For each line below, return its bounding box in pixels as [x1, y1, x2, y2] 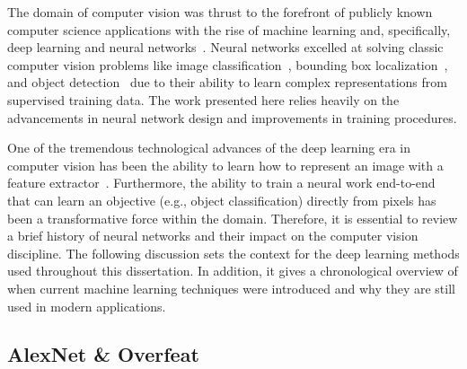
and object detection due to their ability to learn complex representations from [7, 73, 447, 92]
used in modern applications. [7, 296, 166, 315]
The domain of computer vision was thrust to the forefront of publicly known [7, 3, 433, 21]
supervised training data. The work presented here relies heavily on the [7, 90, 400, 109]
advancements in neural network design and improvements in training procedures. [7, 108, 457, 127]
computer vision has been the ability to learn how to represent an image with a [7, 155, 444, 174]
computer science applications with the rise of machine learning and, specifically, [7, 20, 451, 39]
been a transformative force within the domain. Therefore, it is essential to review [7, 208, 458, 227]
